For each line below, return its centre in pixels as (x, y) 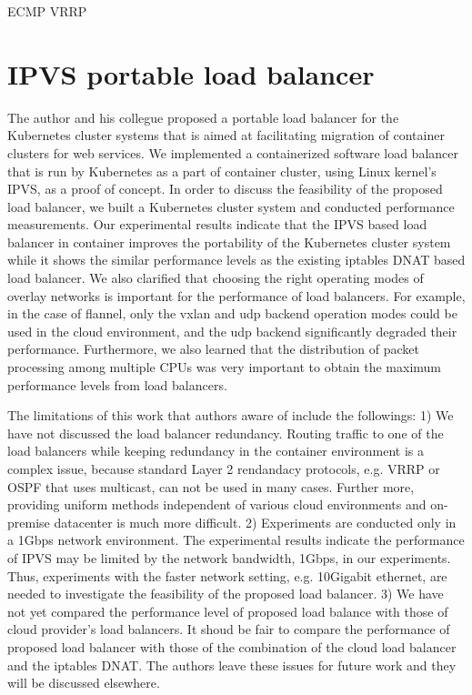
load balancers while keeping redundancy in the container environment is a (216, 451)
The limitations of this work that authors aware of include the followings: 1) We (231, 415)
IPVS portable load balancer (191, 73)
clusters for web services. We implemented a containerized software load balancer (233, 152)
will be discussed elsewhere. (84, 683)
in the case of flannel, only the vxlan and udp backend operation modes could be (232, 313)
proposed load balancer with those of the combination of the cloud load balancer (232, 646)
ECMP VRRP (47, 11)
